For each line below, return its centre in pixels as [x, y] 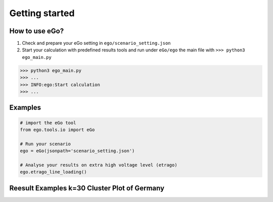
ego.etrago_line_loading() [53, 172]
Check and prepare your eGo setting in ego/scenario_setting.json [97, 43]
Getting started [42, 13]
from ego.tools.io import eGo [57, 129]
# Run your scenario [45, 144]
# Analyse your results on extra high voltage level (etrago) [99, 165]
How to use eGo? [37, 31]
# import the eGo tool [48, 123]
